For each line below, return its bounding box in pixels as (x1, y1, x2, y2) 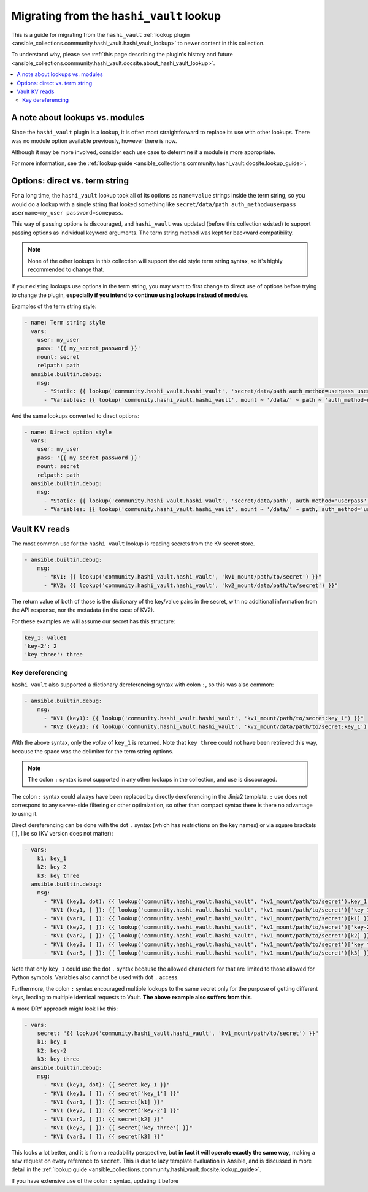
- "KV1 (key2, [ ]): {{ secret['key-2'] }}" (44, 1107, 180, 1114)
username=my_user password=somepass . (11, 209, 123, 217)
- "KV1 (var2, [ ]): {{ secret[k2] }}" (44, 1115, 164, 1123)
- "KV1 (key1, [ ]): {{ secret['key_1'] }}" (44, 1090, 180, 1097)
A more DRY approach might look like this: (11, 1005, 118, 1012)
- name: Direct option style (24, 428, 112, 436)
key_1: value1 (24, 634, 67, 641)
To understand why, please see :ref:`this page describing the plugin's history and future (11, 51, 233, 58)
